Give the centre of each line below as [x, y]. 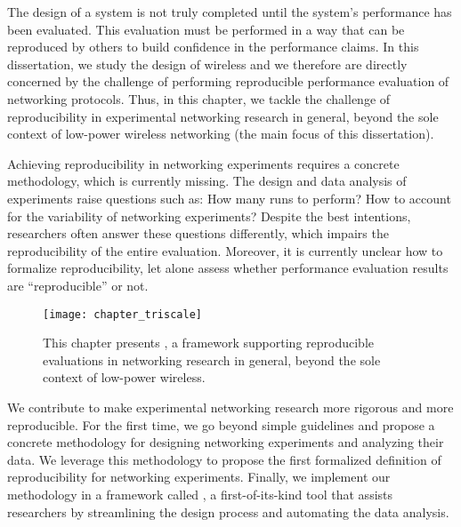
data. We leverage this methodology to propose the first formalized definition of [224, 459]
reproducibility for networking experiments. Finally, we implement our [199, 477]
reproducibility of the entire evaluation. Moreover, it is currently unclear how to [225, 250]
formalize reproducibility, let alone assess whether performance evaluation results [228, 268]
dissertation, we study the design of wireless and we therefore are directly [207, 64]
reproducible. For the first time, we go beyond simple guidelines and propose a [221, 424]
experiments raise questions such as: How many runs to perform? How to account [229, 198]
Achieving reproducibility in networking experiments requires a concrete [203, 163]
